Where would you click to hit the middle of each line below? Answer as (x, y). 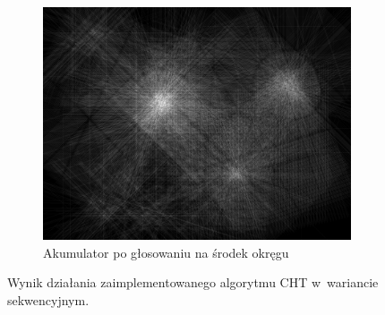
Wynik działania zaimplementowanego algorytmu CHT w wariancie (193, 282)
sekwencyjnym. (48, 300)
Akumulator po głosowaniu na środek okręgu (166, 252)
